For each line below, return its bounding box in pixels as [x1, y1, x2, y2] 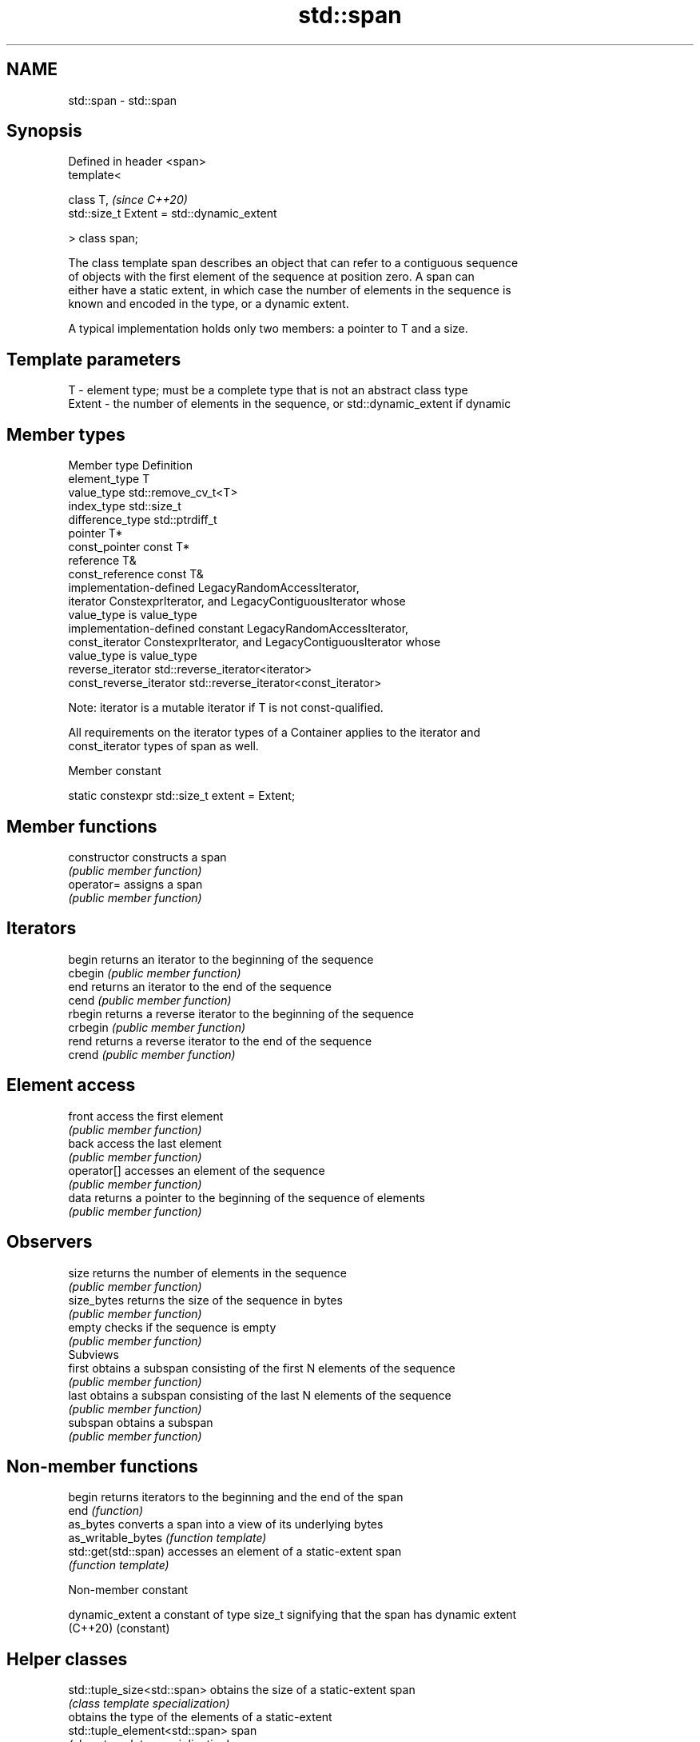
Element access [6, 1075, 136, 1096]
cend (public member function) [68, 993, 232, 1007]
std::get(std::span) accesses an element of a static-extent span [68, 1544, 402, 1559]
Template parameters [6, 349, 181, 370]
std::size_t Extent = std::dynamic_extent [68, 206, 277, 221]
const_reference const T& [68, 567, 204, 581]
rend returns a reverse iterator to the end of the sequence [68, 1033, 372, 1048]
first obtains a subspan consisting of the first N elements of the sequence [68, 1360, 455, 1375]
